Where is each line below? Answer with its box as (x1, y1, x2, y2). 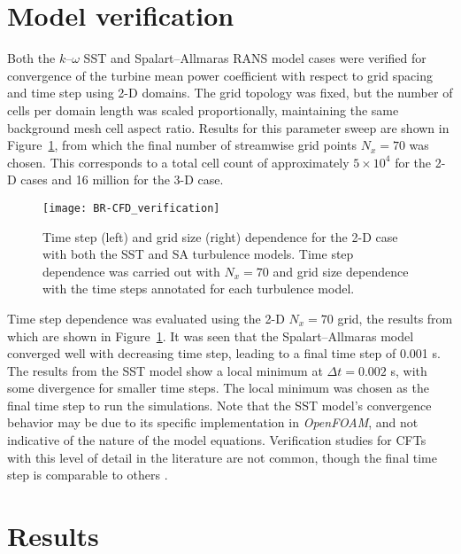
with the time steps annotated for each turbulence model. (42, 279, 355, 298)
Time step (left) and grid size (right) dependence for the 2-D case (42, 227, 398, 246)
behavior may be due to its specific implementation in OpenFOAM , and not (7, 413, 419, 432)
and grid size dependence (273, 261, 409, 280)
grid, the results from (337, 308, 453, 327)
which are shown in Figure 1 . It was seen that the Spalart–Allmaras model (7, 326, 414, 345)
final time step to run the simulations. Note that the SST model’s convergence (7, 395, 432, 414)
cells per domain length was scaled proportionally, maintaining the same (7, 100, 399, 119)
